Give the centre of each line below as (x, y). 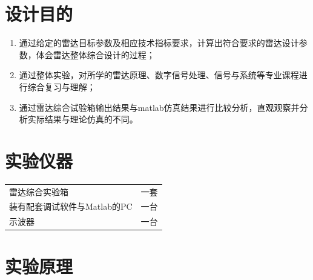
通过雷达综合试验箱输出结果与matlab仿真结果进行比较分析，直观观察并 (159, 107)
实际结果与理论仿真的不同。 (83, 119)
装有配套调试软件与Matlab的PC (71, 206)
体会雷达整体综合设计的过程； (95, 54)
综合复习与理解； (61, 86)
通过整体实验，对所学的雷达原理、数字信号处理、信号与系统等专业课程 (159, 75)
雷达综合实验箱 (39, 191)
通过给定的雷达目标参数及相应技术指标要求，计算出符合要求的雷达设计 (159, 43)
